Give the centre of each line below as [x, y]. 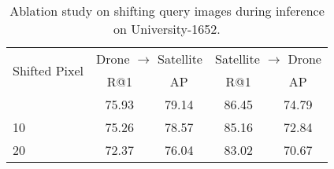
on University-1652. [167, 29]
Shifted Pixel [48, 70]
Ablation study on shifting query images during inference [167, 11]
